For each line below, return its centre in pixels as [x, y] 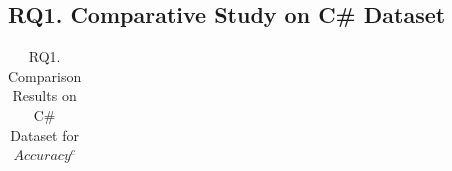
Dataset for [44, 134]
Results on [44, 95]
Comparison [45, 75]
